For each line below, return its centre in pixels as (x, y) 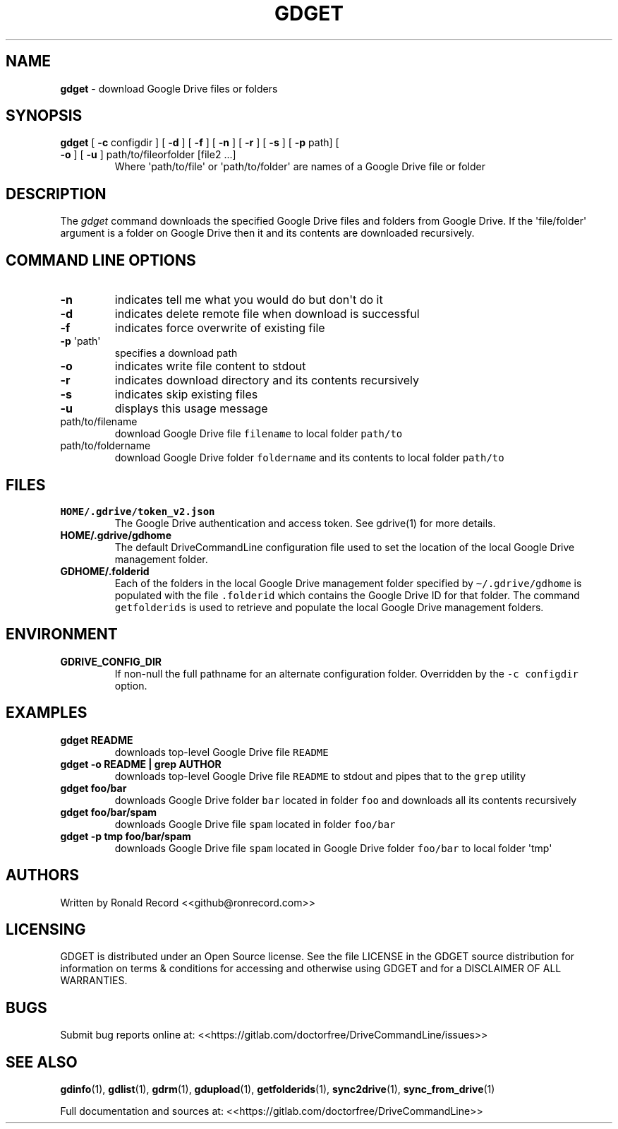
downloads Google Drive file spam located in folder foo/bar (255, 824)
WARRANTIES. (94, 981)
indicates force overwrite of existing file (220, 328)
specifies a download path (176, 353)
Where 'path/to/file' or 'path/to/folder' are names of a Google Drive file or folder (300, 167)
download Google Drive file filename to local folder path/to (259, 434)
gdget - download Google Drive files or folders (169, 88)
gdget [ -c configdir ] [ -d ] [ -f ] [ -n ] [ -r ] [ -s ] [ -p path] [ (200, 143)
